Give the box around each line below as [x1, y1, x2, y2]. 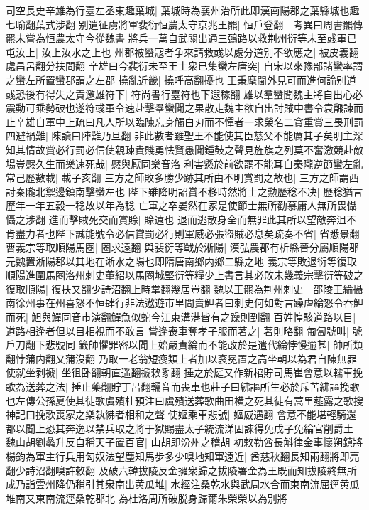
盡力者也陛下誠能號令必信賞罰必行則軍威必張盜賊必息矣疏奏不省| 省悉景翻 [15, 225, 360, 240]
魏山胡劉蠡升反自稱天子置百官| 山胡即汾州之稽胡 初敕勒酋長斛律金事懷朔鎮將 [6, 435, 363, 450]
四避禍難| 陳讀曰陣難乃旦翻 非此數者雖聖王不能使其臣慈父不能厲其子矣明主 [6, 128, 353, 143]
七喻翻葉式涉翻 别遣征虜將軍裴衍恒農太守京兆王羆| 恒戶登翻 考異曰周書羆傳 [6, 16, 363, 31]
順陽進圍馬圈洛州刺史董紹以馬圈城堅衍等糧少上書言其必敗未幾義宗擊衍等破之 [6, 267, 363, 282]
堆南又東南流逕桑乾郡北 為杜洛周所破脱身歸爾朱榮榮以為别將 [6, 490, 287, 505]
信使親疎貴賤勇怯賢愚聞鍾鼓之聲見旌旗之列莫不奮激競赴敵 [94, 142, 363, 156]
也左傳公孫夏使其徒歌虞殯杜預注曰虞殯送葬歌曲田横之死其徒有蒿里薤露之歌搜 [6, 393, 363, 408]
